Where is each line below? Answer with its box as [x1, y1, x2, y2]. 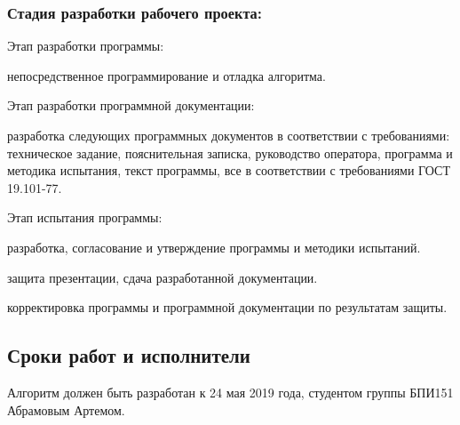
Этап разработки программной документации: [7, 96, 255, 115]
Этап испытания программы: [7, 208, 163, 227]
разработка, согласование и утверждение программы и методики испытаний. [7, 237, 421, 256]
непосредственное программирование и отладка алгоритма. [7, 66, 326, 84]
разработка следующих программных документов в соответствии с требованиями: [7, 126, 450, 144]
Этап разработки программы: [7, 36, 164, 55]
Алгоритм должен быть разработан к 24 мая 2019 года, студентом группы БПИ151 [7, 382, 454, 401]
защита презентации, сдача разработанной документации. [7, 268, 318, 286]
